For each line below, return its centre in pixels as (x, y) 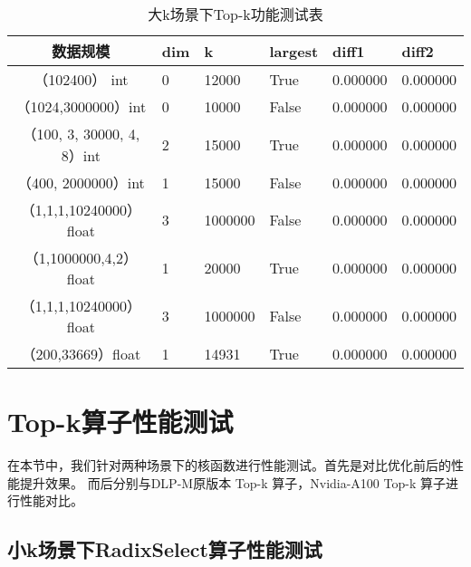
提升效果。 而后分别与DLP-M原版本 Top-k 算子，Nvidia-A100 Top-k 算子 (232, 482)
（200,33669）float (81, 354)
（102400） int (81, 79)
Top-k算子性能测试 (120, 422)
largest (294, 51)
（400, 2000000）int (81, 183)
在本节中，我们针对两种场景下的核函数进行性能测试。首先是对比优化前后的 (229, 465)
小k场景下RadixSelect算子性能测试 (165, 549)
